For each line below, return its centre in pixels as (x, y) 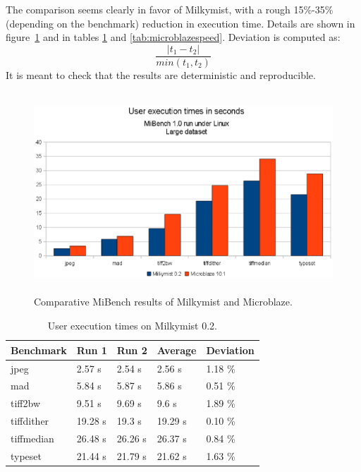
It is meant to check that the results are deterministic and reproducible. (161, 74)
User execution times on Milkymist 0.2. (132, 326)
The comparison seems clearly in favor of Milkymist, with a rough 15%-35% (170, 9)
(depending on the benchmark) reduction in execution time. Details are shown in (180, 23)
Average (177, 350)
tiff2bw (25, 403)
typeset (26, 455)
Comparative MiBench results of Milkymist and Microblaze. (163, 302)
